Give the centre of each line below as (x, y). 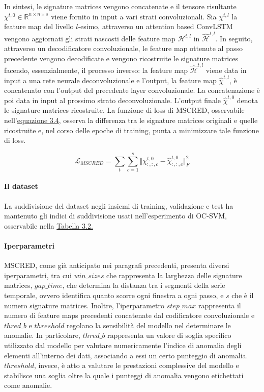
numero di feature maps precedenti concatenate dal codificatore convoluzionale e (129, 315)
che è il (243, 295)
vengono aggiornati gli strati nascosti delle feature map (90, 38)
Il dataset (21, 186)
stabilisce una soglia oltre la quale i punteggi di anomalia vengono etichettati (124, 375)
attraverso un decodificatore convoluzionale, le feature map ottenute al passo (123, 48)
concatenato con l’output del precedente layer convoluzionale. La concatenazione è (132, 90)
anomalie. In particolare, (42, 335)
